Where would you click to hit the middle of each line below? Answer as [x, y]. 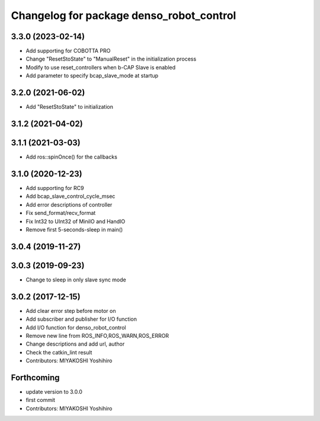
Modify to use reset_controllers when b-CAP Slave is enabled [101, 67]
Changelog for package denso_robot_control [124, 15]
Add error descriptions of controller [69, 204]
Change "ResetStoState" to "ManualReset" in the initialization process [111, 59]
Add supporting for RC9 [55, 188]
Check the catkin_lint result [59, 352]
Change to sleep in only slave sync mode [76, 280]
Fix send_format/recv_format [61, 213]
